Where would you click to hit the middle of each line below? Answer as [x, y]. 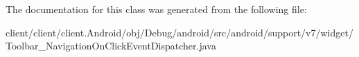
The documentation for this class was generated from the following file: [156, 9]
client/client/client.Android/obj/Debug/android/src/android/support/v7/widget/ [179, 32]
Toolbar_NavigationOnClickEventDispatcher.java [111, 46]
